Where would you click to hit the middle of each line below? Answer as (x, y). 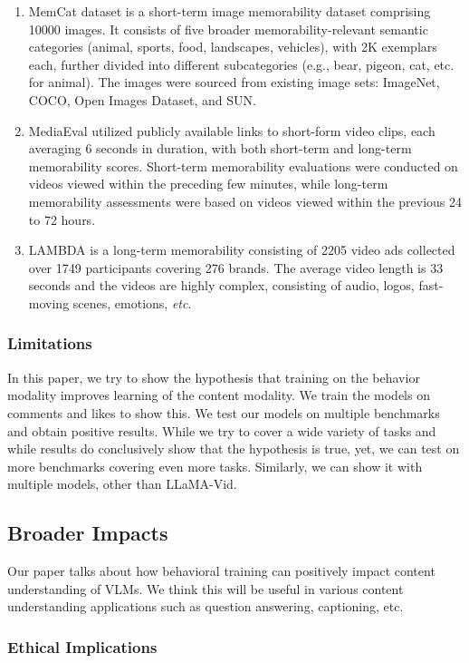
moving (49, 302)
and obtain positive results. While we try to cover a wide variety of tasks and (222, 430)
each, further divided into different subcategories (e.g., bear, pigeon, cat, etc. (241, 64)
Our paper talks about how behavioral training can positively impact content (221, 571)
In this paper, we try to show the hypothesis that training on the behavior (214, 377)
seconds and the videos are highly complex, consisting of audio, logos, (221, 285)
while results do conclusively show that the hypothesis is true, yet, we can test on (234, 448)
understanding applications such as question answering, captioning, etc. (206, 606)
